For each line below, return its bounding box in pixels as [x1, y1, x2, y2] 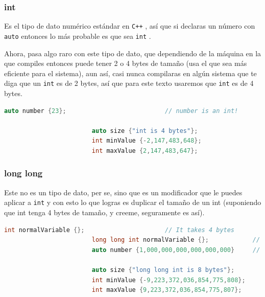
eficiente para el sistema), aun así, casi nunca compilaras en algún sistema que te [4, 67, 257, 78]
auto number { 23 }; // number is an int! [4, 107, 238, 115]
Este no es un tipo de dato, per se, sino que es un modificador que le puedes [4, 187, 243, 197]
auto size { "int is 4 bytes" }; [91, 127, 198, 134]
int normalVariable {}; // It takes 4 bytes [4, 226, 235, 234]
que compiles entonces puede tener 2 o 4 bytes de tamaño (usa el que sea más [4, 58, 247, 68]
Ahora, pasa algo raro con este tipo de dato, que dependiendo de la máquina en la [4, 48, 261, 58]
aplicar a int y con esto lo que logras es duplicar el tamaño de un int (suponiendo [4, 197, 261, 208]
